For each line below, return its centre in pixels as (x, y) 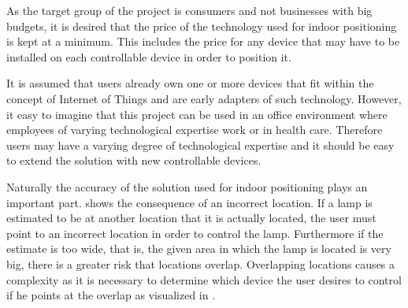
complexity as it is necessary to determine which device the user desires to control (204, 279)
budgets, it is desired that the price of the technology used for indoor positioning (202, 26)
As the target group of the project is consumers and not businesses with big (189, 10)
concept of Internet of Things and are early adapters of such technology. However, (204, 98)
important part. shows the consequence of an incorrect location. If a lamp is (189, 202)
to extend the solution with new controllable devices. (134, 160)
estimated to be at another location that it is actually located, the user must (191, 218)
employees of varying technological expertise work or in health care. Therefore (195, 130)
